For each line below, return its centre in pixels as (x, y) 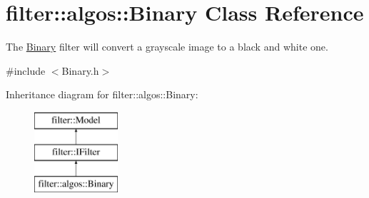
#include (26, 70)
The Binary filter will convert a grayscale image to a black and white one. (167, 47)
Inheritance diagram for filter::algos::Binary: (102, 94)
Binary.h (80, 70)
